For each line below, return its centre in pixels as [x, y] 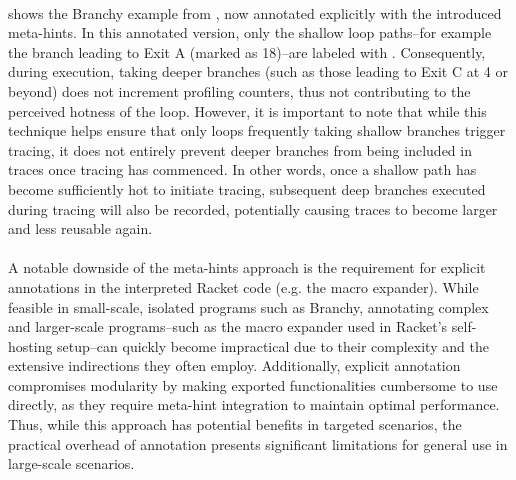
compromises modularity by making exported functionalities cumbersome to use [253, 384]
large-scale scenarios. [71, 463]
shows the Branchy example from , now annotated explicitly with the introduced [255, 12]
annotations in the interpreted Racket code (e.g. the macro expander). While [243, 286]
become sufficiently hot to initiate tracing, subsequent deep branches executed [247, 188]
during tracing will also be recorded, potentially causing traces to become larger [253, 208]
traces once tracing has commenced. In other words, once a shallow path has [242, 169]
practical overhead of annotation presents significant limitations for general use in [258, 443]
